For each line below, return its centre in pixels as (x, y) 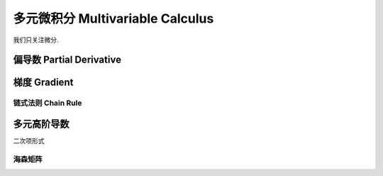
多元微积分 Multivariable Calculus (113, 18)
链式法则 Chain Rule (48, 103)
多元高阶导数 (41, 124)
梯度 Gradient (43, 83)
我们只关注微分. (36, 40)
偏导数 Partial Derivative (67, 60)
